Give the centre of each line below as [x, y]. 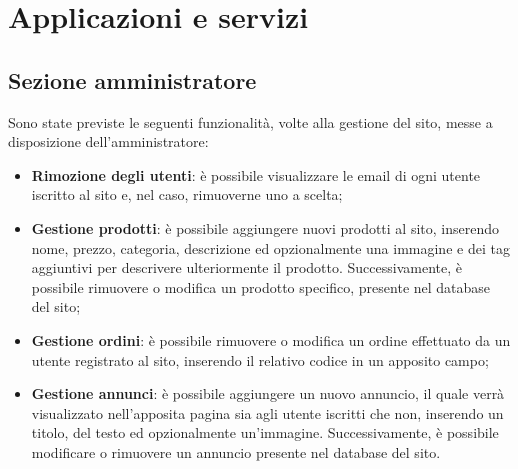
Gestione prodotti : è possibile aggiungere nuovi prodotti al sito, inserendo [265, 227]
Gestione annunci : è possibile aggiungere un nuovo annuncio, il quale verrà [268, 393]
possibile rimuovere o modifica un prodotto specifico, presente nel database [261, 286]
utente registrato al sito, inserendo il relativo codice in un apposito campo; [260, 359]
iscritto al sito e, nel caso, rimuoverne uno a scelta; [187, 194]
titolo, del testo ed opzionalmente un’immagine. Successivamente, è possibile [265, 432]
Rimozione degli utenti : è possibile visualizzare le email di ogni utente [256, 174]
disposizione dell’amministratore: [108, 141]
